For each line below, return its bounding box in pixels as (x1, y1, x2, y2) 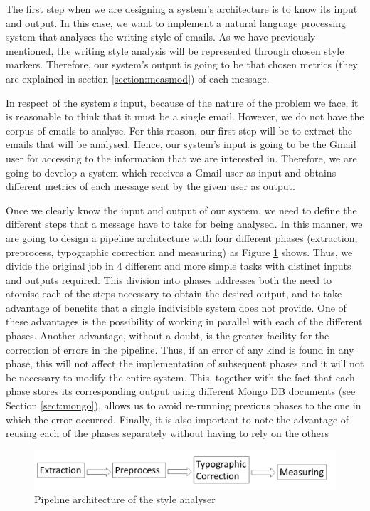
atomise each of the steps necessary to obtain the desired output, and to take (6, 286, 342, 301)
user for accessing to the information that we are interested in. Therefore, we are (6, 150, 357, 165)
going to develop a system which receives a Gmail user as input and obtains (6, 164, 337, 179)
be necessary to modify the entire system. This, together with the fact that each (6, 369, 355, 384)
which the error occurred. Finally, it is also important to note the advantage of (6, 411, 349, 426)
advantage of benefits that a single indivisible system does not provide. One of (6, 300, 347, 315)
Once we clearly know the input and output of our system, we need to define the (6, 202, 357, 217)
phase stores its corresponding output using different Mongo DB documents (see (6, 384, 356, 399)
